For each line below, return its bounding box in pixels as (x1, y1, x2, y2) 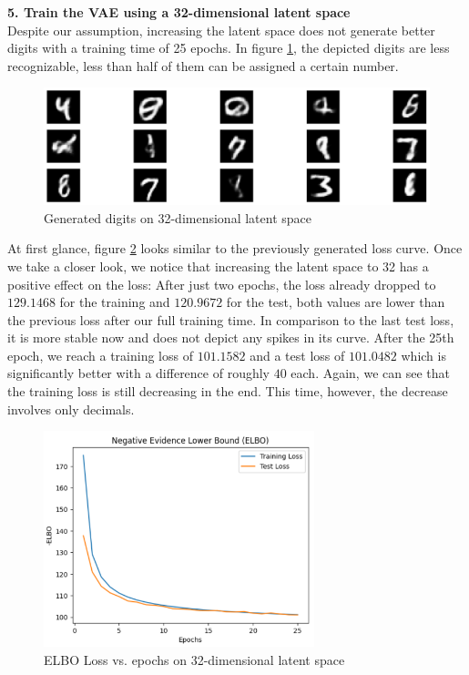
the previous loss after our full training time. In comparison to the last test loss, (7, 310, 454, 329)
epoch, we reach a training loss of (7, 345, 193, 364)
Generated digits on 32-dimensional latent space (44, 208, 311, 227)
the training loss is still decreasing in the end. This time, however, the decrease (7, 382, 448, 401)
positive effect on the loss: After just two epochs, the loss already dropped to (7, 274, 436, 293)
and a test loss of (250, 345, 345, 364)
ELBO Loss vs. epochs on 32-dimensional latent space (44, 649, 345, 669)
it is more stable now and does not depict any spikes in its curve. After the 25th (7, 328, 454, 347)
